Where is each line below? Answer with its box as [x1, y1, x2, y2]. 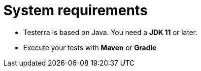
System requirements [3, 2, 148, 19]
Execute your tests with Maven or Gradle [23, 43, 157, 52]
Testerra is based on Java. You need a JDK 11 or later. [23, 28, 198, 36]
